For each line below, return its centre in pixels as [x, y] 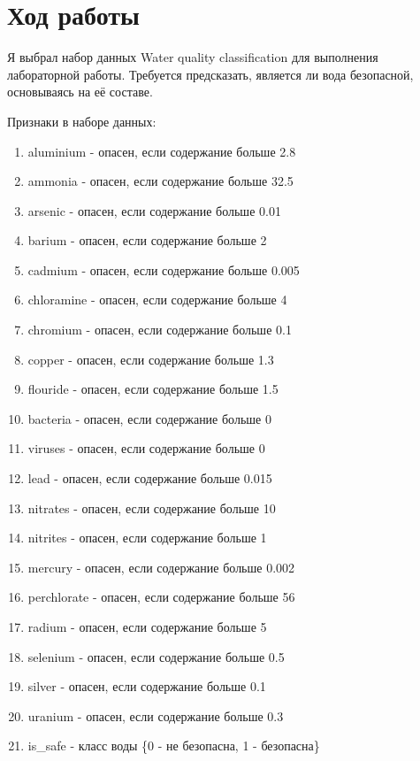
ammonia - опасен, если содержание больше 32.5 [160, 181]
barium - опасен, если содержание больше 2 [147, 240]
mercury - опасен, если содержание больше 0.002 [161, 567]
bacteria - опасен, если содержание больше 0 [149, 418]
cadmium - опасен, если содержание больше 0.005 [164, 269]
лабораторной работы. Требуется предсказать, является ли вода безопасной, [210, 74]
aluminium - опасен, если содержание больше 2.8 [162, 151]
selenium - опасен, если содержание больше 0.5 [156, 656]
